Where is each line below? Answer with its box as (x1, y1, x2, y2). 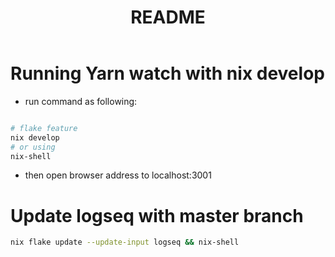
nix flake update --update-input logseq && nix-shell (10, 237, 240, 248)
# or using (10, 142, 56, 152)
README (130, 6, 206, 29)
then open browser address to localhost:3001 (24, 169, 212, 181)
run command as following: (24, 95, 138, 107)
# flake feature (10, 123, 78, 133)
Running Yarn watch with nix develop (10, 62, 325, 85)
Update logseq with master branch (10, 204, 304, 227)
